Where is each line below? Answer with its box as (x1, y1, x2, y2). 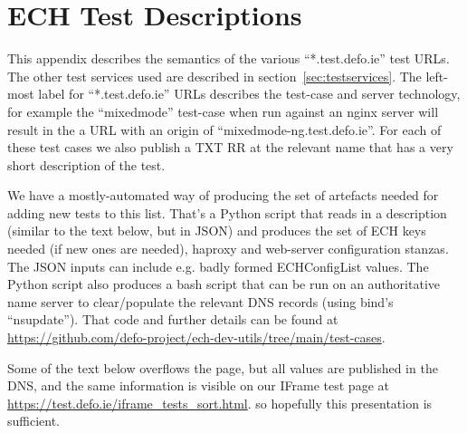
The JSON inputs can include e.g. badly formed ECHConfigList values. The (7, 256, 429, 275)
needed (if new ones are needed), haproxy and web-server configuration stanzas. (7, 239, 449, 258)
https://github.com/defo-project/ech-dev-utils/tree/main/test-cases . (7, 328, 386, 347)
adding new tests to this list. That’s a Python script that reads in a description (7, 203, 447, 222)
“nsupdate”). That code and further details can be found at (7, 310, 338, 329)
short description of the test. (7, 155, 166, 174)
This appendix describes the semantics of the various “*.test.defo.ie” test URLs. (7, 49, 450, 68)
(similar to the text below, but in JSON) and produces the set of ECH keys (7, 221, 426, 240)
